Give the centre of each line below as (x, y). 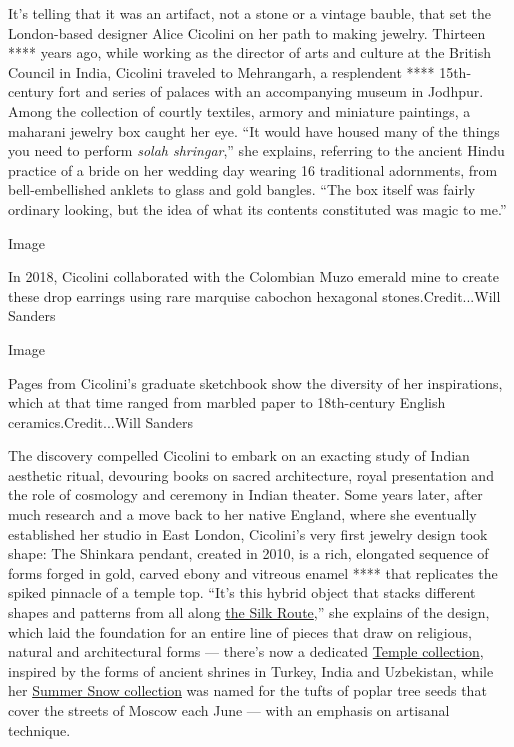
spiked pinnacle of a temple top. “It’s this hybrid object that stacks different (242, 592)
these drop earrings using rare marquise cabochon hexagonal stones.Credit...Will (254, 295)
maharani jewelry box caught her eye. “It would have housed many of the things (254, 130)
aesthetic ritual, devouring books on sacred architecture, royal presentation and (251, 474)
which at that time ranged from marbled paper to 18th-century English (227, 402)
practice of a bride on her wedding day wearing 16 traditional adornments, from (253, 169)
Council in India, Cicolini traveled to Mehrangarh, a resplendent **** (221, 71)
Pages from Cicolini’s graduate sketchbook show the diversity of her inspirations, (255, 382)
